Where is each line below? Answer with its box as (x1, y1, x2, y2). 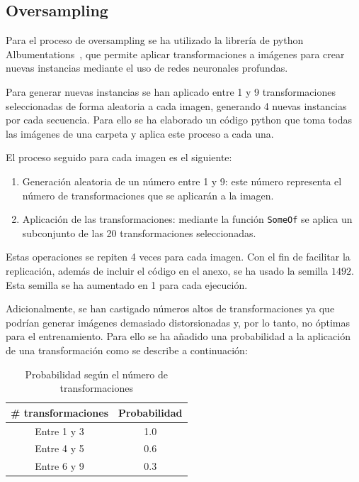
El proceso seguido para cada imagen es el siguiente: (6, 150, 232, 165)
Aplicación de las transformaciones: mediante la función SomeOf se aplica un (22, 212, 353, 226)
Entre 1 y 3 (35, 423, 84, 438)
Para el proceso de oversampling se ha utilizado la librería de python (6, 33, 304, 48)
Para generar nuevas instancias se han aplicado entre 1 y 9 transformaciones (6, 84, 336, 99)
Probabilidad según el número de (25, 366, 168, 381)
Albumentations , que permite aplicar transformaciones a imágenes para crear (6, 46, 345, 61)
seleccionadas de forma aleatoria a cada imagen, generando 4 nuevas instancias (6, 98, 347, 113)
